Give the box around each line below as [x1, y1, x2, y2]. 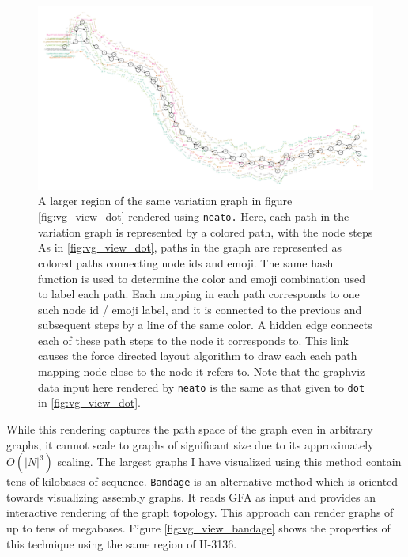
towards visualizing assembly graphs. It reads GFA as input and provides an [6, 488, 376, 505]
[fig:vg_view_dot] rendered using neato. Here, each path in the [38, 208, 349, 225]
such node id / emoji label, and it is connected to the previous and [38, 301, 362, 317]
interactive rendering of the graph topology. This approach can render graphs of [6, 504, 394, 521]
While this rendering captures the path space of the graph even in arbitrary [6, 420, 373, 437]
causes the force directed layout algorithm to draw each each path [38, 347, 357, 364]
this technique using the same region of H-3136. [6, 535, 237, 551]
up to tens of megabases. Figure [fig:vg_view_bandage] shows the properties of [6, 519, 391, 536]
